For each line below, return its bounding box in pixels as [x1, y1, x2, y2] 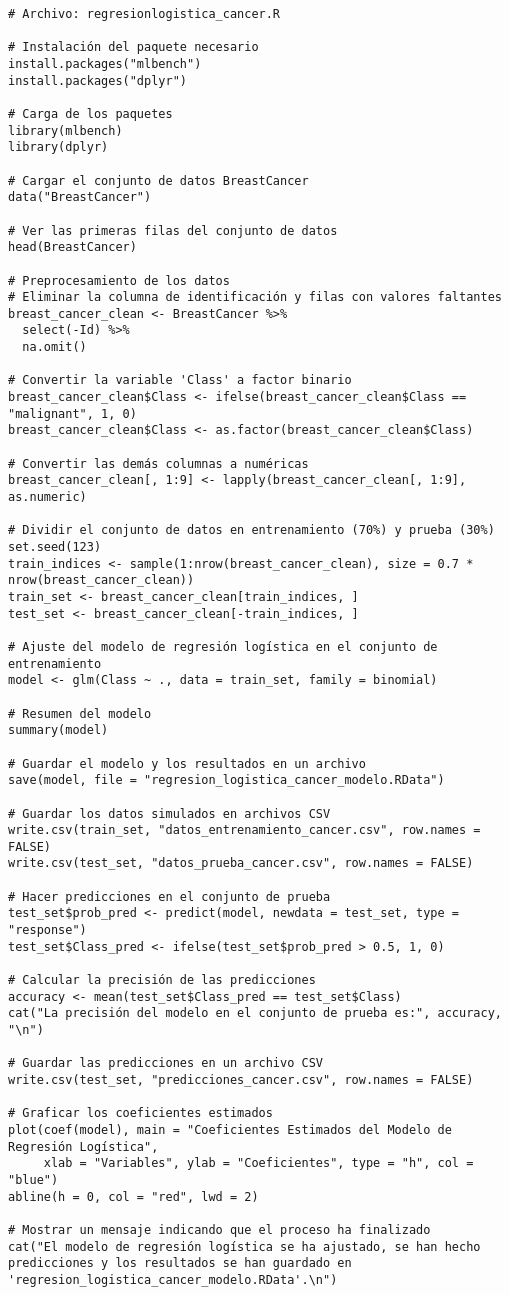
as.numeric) [8, 490, 87, 505]
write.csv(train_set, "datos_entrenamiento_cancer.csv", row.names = [8, 823, 481, 838]
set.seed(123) [8, 540, 102, 554]
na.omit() [22, 340, 87, 355]
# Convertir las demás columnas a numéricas [8, 456, 309, 471]
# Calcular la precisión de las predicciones [8, 973, 316, 988]
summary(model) [8, 723, 109, 738]
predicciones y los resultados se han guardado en [8, 1256, 352, 1271]
